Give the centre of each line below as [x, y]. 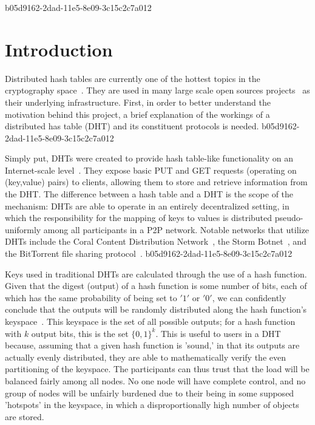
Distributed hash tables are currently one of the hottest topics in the [133, 78]
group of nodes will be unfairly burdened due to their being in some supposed [150, 393]
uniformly [23, 229]
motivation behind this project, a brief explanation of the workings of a [137, 114]
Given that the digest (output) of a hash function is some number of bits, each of [156, 286]
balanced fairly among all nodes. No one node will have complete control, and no [155, 380]
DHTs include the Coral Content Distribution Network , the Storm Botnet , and [156, 241]
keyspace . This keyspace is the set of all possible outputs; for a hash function [150, 321]
